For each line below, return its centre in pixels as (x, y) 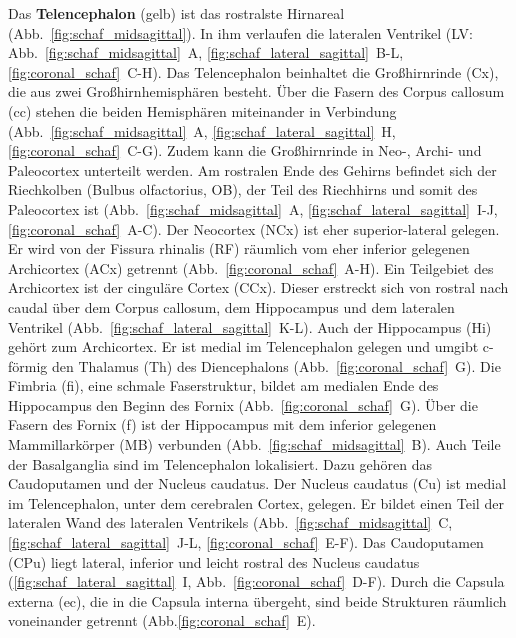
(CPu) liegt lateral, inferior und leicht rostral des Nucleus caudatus (214, 561)
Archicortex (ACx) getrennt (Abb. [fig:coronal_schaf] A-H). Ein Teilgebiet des (251, 267)
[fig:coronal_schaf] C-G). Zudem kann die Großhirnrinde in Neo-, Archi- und (245, 150)
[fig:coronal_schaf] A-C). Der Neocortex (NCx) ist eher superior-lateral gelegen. (254, 228)
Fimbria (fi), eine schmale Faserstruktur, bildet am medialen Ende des (223, 385)
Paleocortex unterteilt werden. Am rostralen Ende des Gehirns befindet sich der (252, 169)
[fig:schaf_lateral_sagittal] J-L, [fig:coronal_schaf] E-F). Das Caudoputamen (246, 542)
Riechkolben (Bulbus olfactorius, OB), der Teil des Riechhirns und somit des (243, 189)
